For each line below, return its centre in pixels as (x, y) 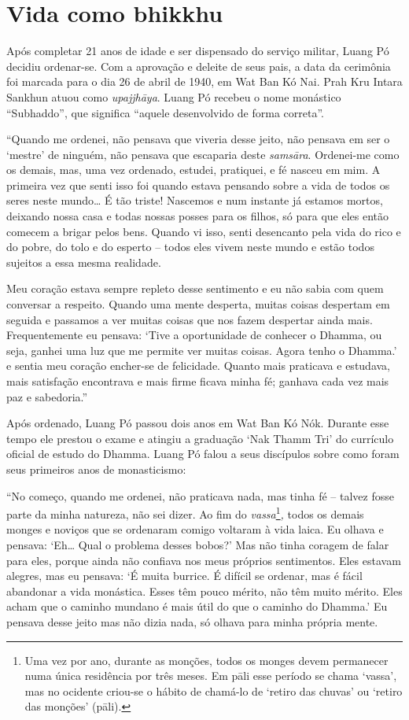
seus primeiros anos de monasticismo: (96, 469)
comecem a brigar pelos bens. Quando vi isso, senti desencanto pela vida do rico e (204, 231)
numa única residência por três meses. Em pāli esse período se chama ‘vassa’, (211, 676)
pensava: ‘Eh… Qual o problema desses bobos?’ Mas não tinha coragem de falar (198, 545)
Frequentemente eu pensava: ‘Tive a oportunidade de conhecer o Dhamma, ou (194, 335)
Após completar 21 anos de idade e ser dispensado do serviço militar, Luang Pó (198, 51)
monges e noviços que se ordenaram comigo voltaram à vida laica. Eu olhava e (195, 529)
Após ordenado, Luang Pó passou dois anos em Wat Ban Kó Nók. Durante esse (198, 423)
